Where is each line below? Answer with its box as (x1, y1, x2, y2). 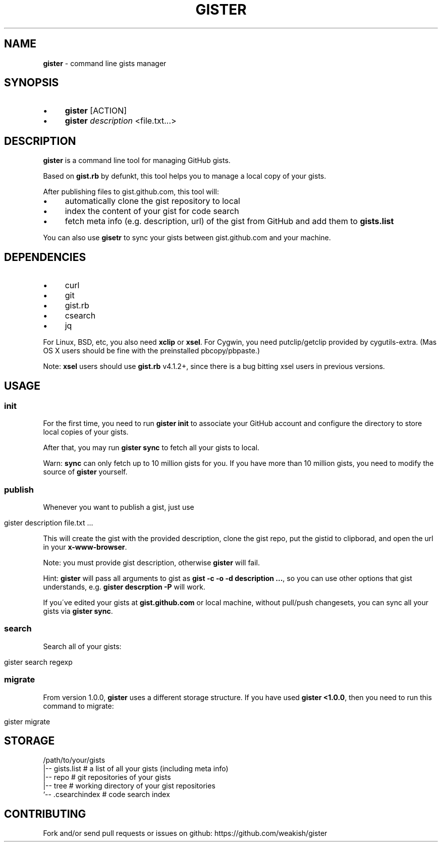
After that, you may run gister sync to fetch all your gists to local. (43, 443, 260, 452)
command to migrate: (43, 701, 114, 710)
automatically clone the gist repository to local (65, 196, 240, 206)
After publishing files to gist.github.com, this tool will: (43, 187, 219, 196)
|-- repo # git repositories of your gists (43, 773, 171, 782)
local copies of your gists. (43, 428, 129, 437)
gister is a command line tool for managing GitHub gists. (43, 156, 231, 165)
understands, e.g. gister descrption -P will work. (43, 583, 205, 592)
